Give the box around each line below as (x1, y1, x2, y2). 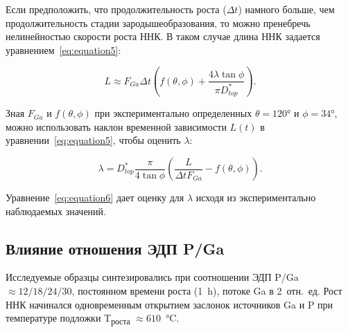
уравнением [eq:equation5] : (6, 42, 121, 57)
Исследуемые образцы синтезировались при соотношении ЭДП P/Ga (6, 270, 299, 284)
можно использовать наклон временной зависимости (6, 119, 227, 133)
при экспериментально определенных (94, 106, 252, 120)
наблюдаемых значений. (6, 203, 106, 218)
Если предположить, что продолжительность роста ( (6, 2, 227, 16)
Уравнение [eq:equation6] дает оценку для (6, 190, 184, 204)
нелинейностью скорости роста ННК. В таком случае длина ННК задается (6, 29, 320, 44)
